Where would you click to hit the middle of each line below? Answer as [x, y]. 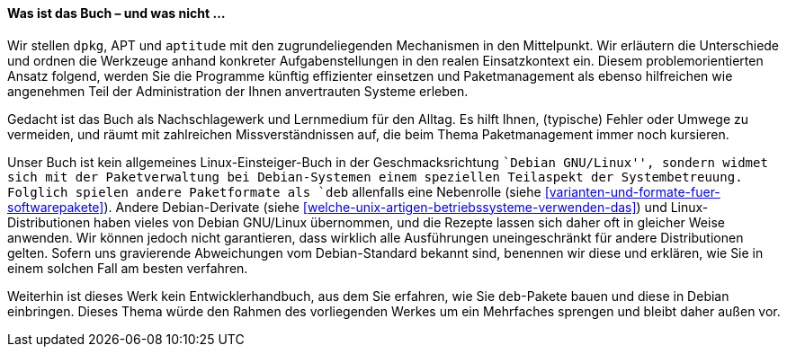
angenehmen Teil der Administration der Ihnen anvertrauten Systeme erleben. [238, 91]
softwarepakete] [56, 207]
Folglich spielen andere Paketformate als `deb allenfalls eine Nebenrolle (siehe [274, 191]
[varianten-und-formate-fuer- [632, 191]
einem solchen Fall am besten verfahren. [128, 268]
